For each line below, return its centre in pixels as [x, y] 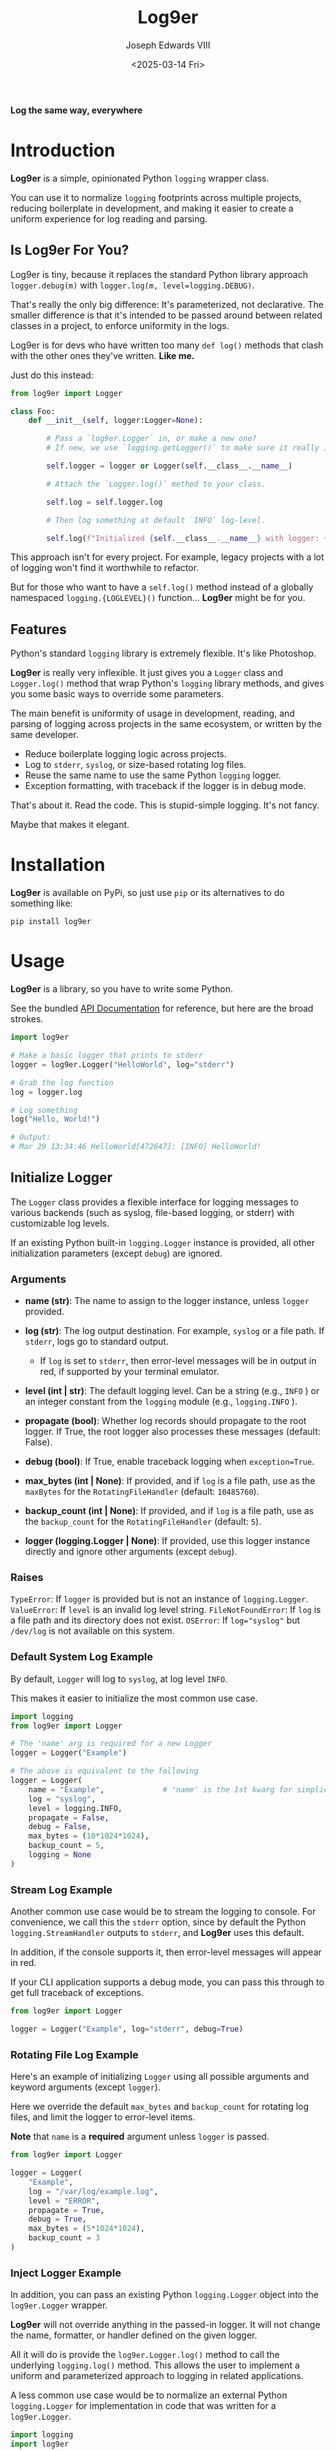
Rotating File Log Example [74, 2054]
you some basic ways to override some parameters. [117, 694]
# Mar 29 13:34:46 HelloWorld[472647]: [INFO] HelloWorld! [136, 1147]
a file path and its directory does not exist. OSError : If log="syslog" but [155, 1620]
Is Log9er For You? [70, 250]
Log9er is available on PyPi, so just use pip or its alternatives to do [147, 893]
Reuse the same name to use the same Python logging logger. [153, 775]
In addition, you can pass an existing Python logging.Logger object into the [164, 2295]
